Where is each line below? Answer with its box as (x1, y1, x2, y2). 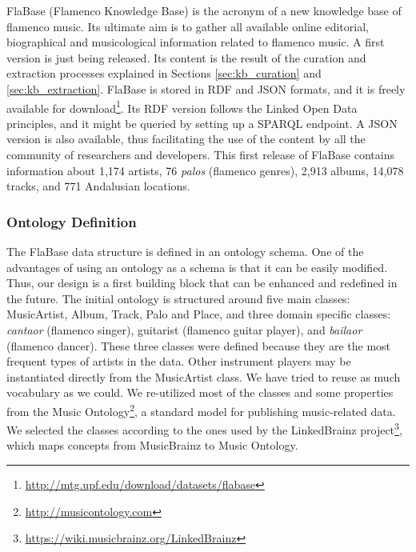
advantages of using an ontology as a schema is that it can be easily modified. (6, 258, 388, 275)
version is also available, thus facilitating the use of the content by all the (6, 130, 366, 147)
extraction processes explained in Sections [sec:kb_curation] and (6, 65, 322, 82)
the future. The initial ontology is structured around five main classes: (6, 290, 350, 306)
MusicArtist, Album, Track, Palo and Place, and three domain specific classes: (6, 306, 391, 322)
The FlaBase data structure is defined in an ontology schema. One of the (6, 243, 364, 259)
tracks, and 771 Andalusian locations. (6, 178, 190, 194)
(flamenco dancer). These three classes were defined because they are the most (6, 337, 391, 354)
